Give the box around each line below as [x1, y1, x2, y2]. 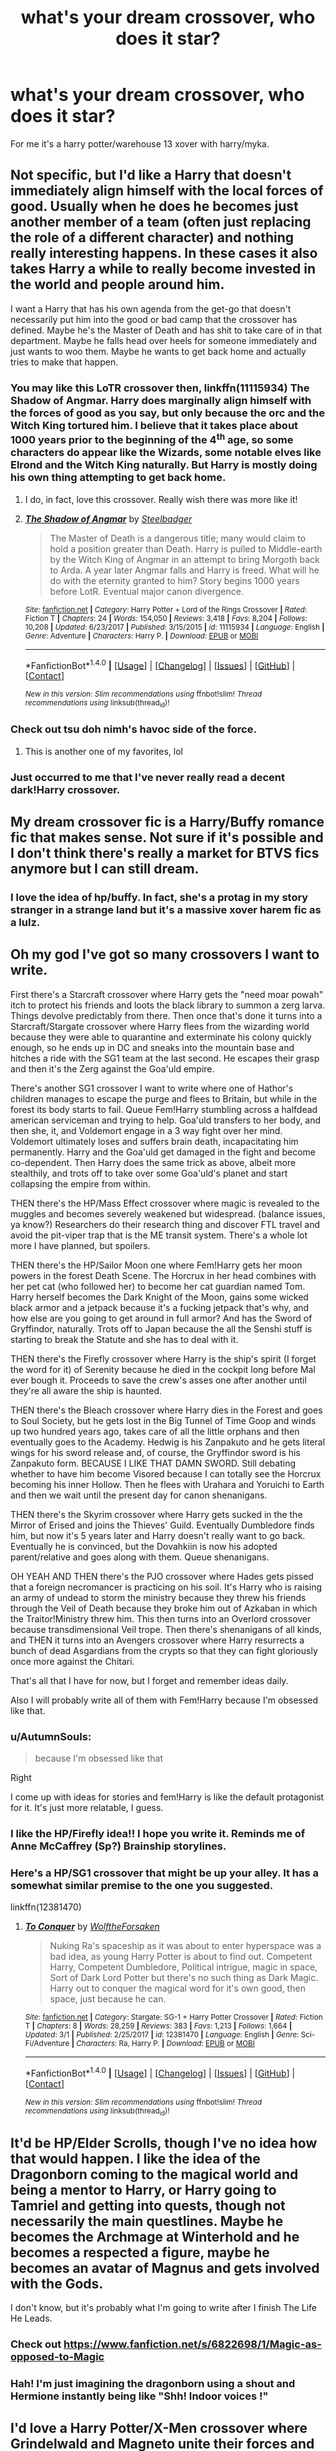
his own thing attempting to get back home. [10, 471, 227, 485]
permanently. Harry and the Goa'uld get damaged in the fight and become [10, 1146, 316, 1158]
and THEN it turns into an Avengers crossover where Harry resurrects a [10, 1634, 305, 1646]
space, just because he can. [49, 1993, 167, 2005]
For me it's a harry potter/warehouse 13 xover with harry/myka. [10, 137, 270, 150]
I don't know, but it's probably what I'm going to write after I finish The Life [10, 2302, 317, 2314]
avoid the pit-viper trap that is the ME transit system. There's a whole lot [10, 1229, 308, 1241]
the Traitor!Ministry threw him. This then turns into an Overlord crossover [10, 1612, 312, 1625]
